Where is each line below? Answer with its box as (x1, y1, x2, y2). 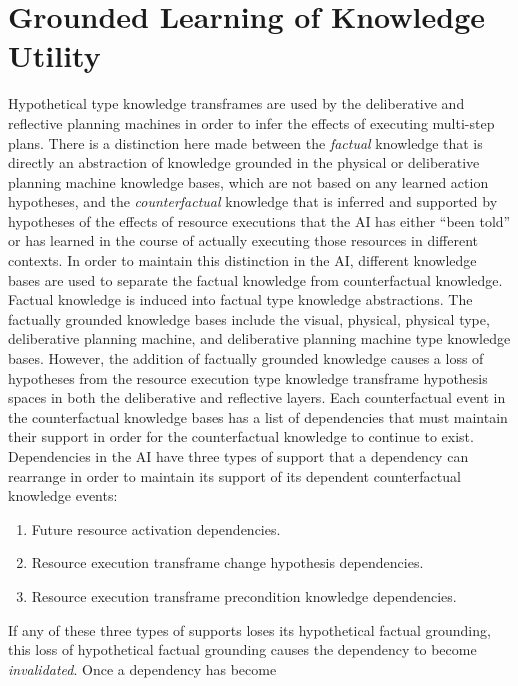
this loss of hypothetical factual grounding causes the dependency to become (8, 639, 477, 660)
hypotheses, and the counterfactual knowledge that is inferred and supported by (8, 191, 498, 212)
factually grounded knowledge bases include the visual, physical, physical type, (8, 308, 490, 329)
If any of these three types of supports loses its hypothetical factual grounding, (8, 619, 491, 640)
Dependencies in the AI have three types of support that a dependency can (8, 446, 469, 466)
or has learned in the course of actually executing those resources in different (8, 230, 478, 251)
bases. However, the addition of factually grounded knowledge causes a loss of (8, 348, 484, 369)
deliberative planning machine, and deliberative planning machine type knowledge (8, 328, 511, 349)
